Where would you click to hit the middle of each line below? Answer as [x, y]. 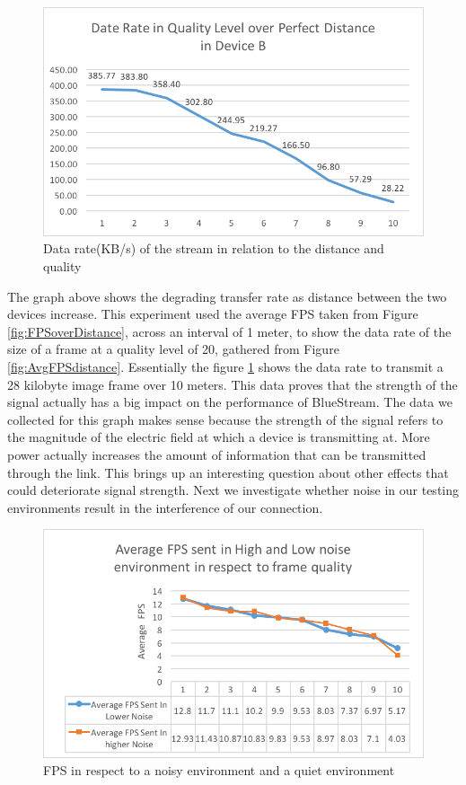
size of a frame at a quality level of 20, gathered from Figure [173, 349]
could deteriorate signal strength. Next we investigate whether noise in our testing [233, 490]
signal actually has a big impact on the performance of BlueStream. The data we [230, 402]
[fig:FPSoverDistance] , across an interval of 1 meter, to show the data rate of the [229, 331]
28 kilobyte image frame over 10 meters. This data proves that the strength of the [233, 384]
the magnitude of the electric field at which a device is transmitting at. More [219, 437]
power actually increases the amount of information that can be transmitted [217, 454]
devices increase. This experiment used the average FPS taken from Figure [213, 314]
